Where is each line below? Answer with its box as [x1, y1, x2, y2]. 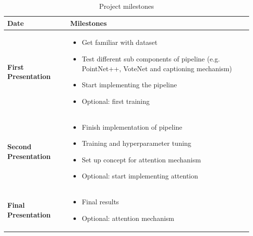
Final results [82, 197, 119, 207]
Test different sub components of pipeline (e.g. [82, 54, 220, 64]
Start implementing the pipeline [82, 79, 177, 90]
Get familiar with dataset [82, 37, 158, 47]
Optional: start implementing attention [82, 171, 199, 181]
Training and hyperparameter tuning [82, 138, 192, 148]
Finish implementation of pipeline [82, 121, 182, 132]
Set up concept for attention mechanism [82, 154, 201, 164]
